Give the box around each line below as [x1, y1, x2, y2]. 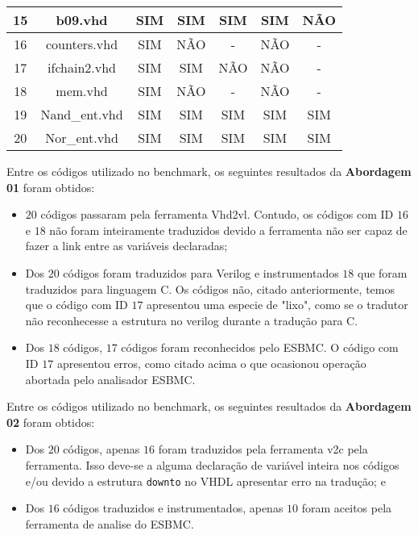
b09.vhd [56, 10, 108, 29]
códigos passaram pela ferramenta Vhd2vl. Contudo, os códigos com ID [40, 206, 394, 223]
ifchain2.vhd [48, 58, 116, 77]
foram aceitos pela [301, 499, 392, 516]
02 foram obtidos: [6, 413, 95, 430]
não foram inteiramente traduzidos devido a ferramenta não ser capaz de [49, 221, 408, 238]
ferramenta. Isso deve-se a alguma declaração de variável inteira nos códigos [25, 456, 399, 473]
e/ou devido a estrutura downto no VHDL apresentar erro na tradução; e [25, 472, 386, 489]
